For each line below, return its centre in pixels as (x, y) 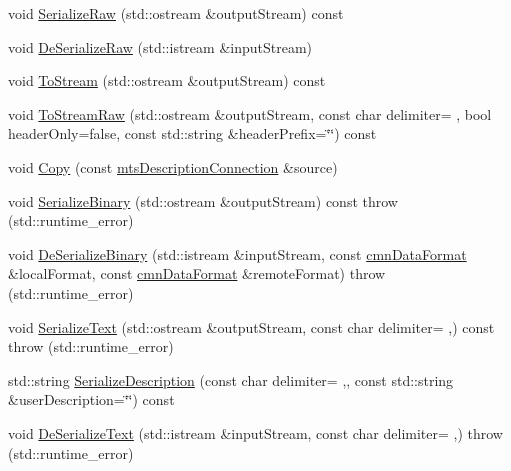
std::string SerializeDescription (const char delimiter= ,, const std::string (231, 379)
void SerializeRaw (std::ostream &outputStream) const (176, 13)
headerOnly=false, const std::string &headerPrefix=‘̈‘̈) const (192, 133)
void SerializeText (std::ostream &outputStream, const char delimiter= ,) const (251, 326)
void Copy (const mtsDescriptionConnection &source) (173, 166)
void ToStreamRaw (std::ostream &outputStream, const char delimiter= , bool (250, 113)
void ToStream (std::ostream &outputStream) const (167, 80)
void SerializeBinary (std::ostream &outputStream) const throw (203, 200)
